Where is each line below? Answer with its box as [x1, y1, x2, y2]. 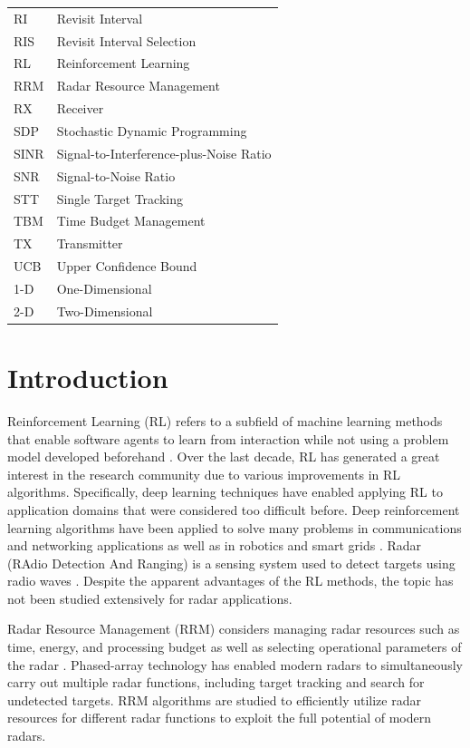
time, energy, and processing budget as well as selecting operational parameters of [7, 637, 462, 656]
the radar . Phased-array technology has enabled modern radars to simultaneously [7, 655, 463, 674]
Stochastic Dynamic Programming [56, 121, 247, 140]
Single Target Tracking [56, 189, 183, 208]
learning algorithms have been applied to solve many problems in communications [7, 518, 462, 537]
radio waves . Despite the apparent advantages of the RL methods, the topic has [7, 571, 454, 590]
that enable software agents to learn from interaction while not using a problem [7, 429, 449, 448]
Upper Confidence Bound [56, 257, 197, 276]
